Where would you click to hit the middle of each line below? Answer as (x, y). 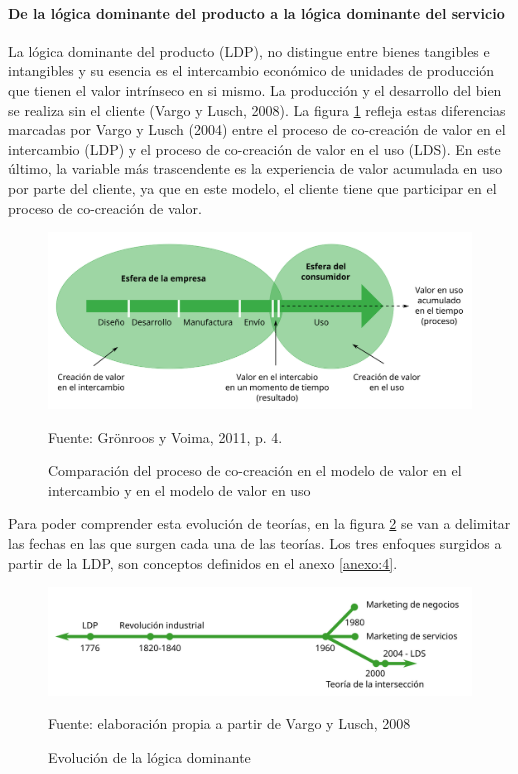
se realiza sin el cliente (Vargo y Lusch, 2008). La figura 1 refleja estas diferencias (257, 109)
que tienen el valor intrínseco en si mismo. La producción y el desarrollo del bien (255, 89)
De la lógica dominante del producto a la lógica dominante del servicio (256, 12)
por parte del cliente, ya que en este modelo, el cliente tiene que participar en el (252, 187)
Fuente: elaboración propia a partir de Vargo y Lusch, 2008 (229, 723)
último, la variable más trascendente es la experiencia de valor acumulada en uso (255, 168)
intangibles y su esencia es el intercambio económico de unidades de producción (251, 70)
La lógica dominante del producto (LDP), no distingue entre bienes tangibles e (249, 50)
